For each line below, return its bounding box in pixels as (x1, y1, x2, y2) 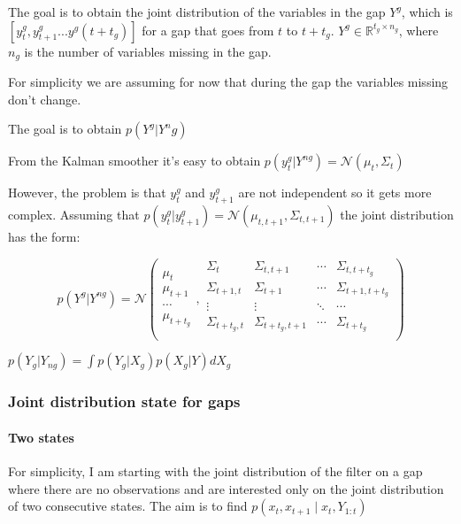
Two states (8, 428, 74, 446)
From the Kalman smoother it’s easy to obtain (8, 151, 261, 170)
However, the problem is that (8, 183, 166, 202)
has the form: (8, 227, 81, 246)
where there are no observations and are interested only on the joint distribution (8, 479, 444, 497)
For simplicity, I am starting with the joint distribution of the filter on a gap (8, 462, 423, 481)
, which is (401, 3, 453, 20)
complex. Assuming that (8, 205, 140, 224)
